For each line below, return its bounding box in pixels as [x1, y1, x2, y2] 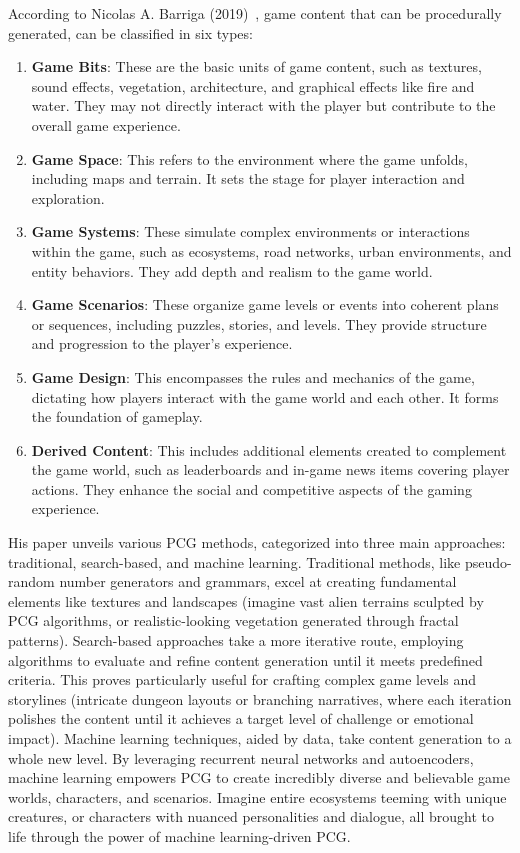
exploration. [31, 187, 105, 208]
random [8, 571, 55, 592]
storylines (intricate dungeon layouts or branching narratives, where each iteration [8, 688, 512, 709]
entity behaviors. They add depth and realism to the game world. [31, 260, 433, 281]
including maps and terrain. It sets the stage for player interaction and [31, 168, 465, 189]
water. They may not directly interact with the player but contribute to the [31, 95, 496, 116]
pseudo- [464, 551, 512, 572]
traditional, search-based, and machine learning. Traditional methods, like [8, 551, 461, 572]
